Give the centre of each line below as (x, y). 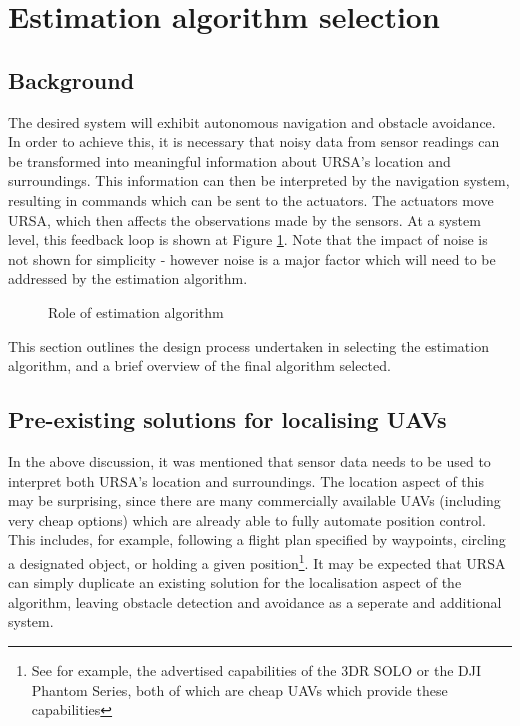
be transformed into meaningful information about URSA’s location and (229, 160)
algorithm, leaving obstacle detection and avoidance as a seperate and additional (255, 601)
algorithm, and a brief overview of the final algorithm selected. (199, 365)
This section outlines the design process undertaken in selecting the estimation (248, 345)
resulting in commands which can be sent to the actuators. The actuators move (251, 199)
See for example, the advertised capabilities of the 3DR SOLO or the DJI (256, 669)
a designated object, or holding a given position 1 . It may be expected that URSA (257, 561)
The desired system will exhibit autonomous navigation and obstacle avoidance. (252, 121)
